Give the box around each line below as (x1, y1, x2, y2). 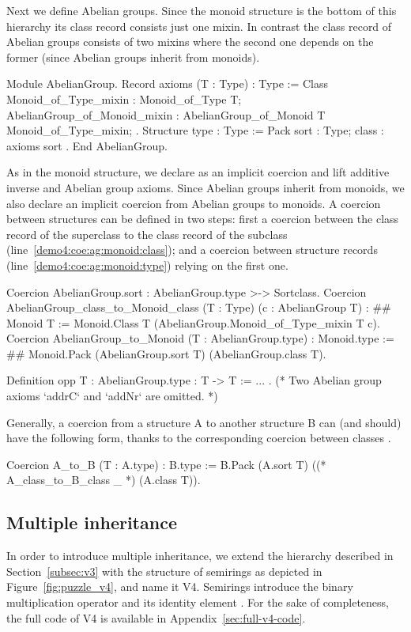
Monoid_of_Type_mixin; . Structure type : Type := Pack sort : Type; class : (6, 122, 384, 138)
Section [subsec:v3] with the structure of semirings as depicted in (6, 562, 322, 579)
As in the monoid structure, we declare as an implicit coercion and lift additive (6, 164, 390, 180)
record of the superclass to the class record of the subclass (6, 225, 288, 242)
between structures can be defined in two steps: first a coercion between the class (6, 210, 399, 227)
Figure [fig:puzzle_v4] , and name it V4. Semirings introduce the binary (6, 578, 353, 595)
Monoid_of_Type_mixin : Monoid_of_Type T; (6, 90, 242, 107)
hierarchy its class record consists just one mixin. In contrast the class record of (6, 17, 392, 34)
